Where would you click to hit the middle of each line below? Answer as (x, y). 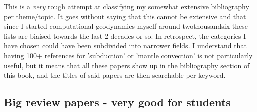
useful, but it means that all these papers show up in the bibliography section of (127, 65)
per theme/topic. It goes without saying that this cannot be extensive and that (125, 16)
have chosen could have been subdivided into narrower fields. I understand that (125, 46)
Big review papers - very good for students (117, 102)
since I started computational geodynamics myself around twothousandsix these (126, 26)
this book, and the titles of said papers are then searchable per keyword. (115, 75)
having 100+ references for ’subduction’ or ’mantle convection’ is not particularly (128, 55)
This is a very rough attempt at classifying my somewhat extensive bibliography (127, 6)
